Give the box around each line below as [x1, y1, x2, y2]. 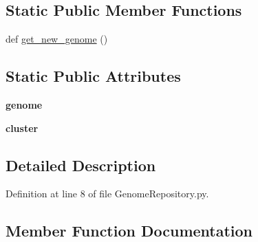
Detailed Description [6, 154, 156, 175]
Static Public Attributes [6, 65, 181, 87]
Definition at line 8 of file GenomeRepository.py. [6, 186, 209, 201]
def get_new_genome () [6, 32, 108, 46]
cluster [6, 120, 39, 135]
